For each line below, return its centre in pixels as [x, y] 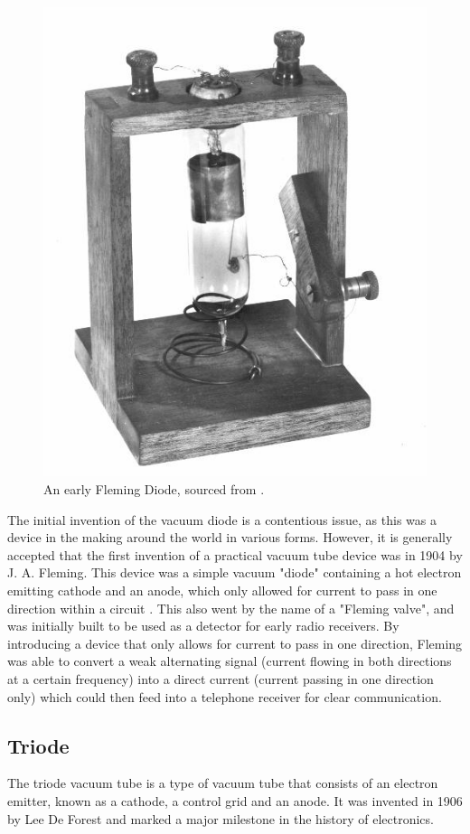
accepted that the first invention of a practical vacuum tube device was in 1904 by [235, 554]
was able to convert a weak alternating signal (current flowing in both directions [230, 661]
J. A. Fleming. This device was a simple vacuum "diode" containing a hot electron [235, 572]
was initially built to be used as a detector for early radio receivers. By [203, 626]
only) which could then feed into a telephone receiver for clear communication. [225, 696]
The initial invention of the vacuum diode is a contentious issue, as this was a [222, 519]
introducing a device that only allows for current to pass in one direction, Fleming [235, 643]
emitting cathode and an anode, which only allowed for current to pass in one [222, 590]
